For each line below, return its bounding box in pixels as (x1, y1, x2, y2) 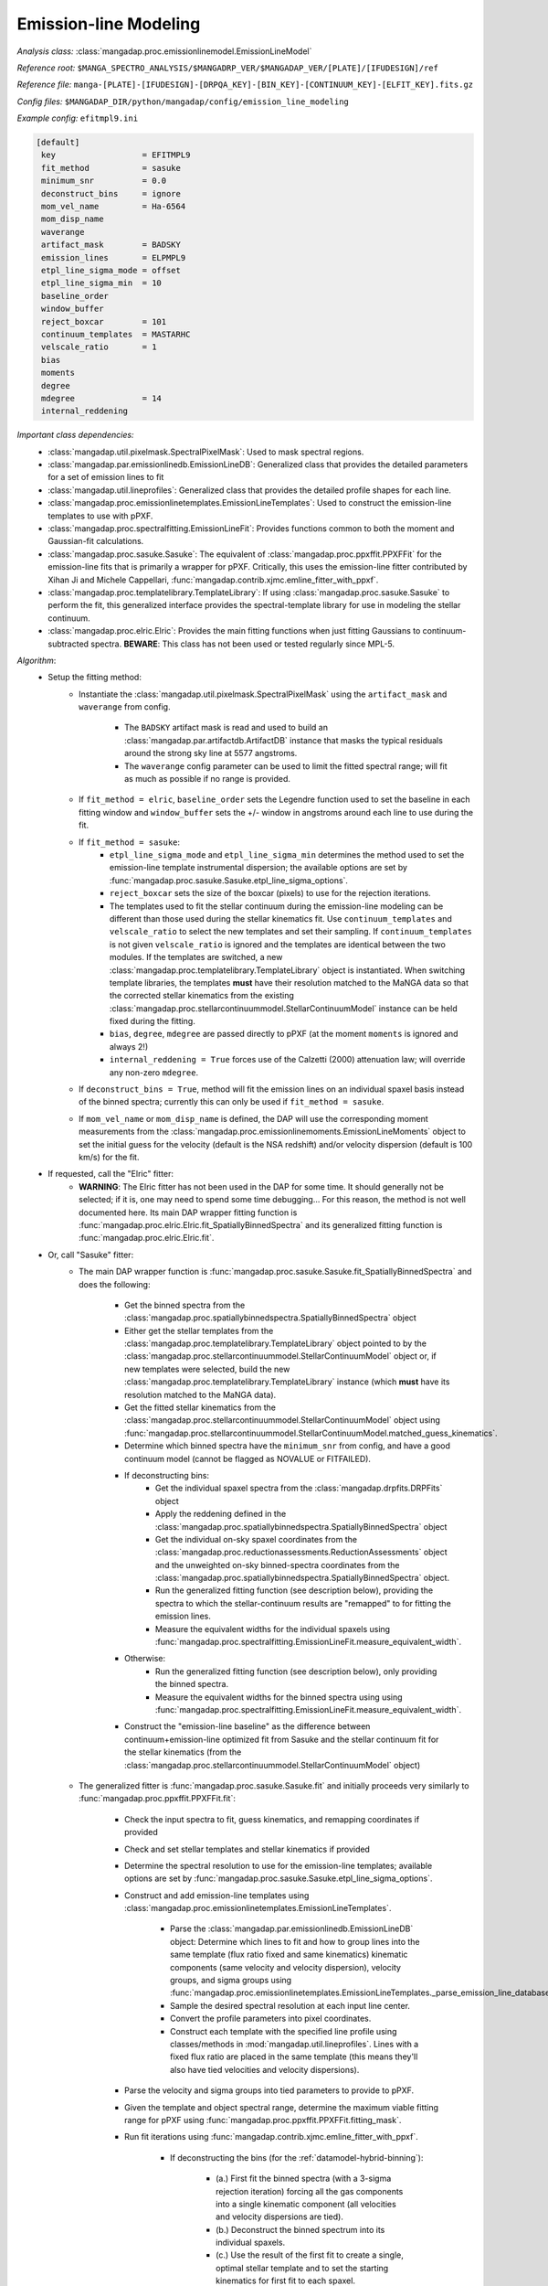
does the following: (79, 1278, 151, 1289)
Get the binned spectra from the (124, 1299, 246, 1310)
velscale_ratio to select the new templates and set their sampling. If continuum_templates (110, 926, 472, 937)
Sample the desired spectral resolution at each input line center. (170, 2000, 411, 2011)
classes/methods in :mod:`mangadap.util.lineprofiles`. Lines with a (170, 2038, 419, 2049)
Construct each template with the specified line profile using (170, 2025, 397, 2036)
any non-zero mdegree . (110, 1066, 199, 1078)
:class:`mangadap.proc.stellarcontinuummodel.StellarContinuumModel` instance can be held (110, 1002, 458, 1014)
